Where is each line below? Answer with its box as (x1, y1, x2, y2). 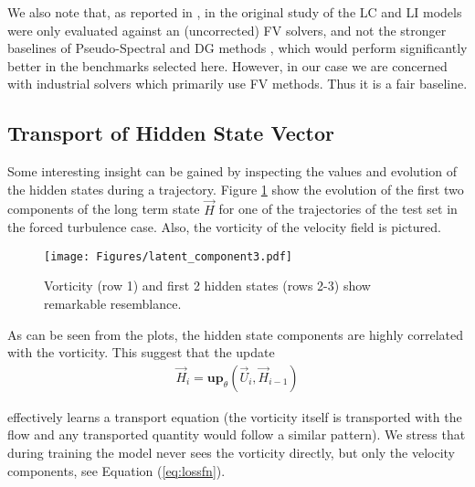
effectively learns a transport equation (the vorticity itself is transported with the (7, 407, 462, 426)
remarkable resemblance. (44, 294, 182, 313)
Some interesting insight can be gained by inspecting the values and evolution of (7, 162, 457, 181)
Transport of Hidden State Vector (7, 119, 334, 147)
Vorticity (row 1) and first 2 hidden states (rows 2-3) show (44, 276, 371, 295)
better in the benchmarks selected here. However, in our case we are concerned (7, 56, 448, 75)
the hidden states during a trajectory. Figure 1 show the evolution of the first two (7, 179, 464, 198)
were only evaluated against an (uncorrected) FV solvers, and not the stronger (7, 20, 447, 39)
